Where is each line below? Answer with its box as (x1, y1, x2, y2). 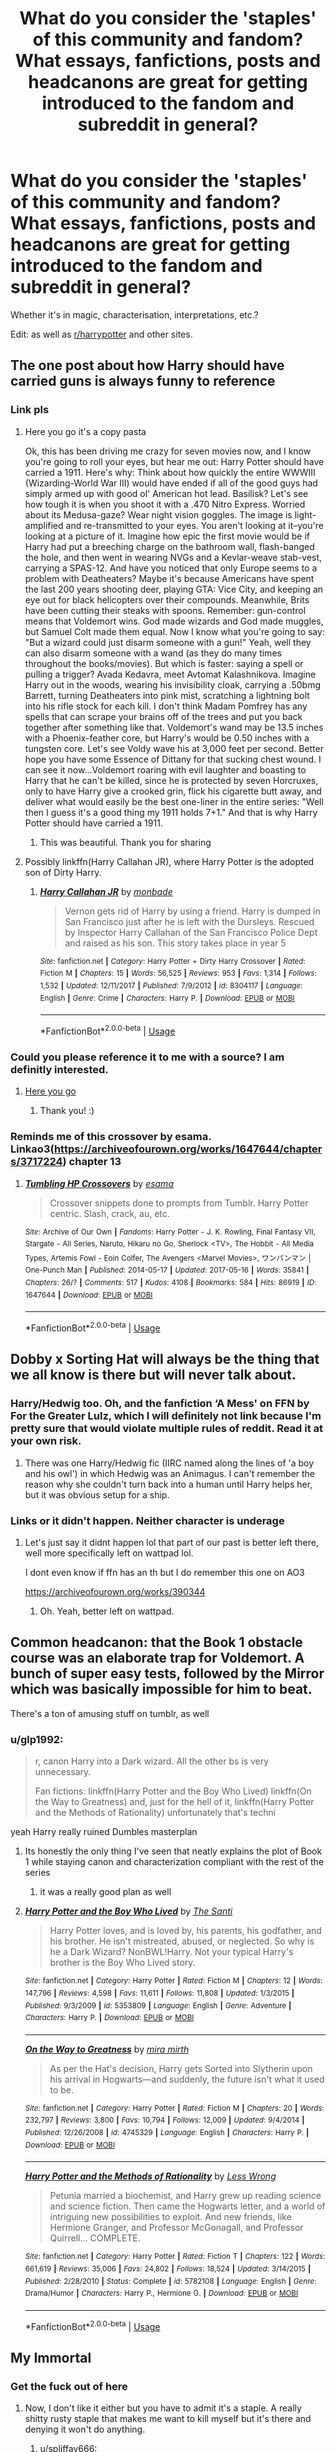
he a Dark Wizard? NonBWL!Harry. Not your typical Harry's (49, 1946, 294, 1958)
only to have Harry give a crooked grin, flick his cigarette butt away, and (24, 785, 322, 797)
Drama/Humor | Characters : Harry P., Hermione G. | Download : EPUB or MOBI (24, 2288, 299, 2299)
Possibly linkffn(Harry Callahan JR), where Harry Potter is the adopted (24, 855, 315, 867)
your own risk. (10, 1434, 82, 1448)
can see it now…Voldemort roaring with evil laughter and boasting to (24, 763, 307, 776)
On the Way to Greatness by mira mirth (24, 2043, 190, 2055)
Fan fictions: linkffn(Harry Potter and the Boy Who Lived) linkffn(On (34, 1785, 312, 1797)
